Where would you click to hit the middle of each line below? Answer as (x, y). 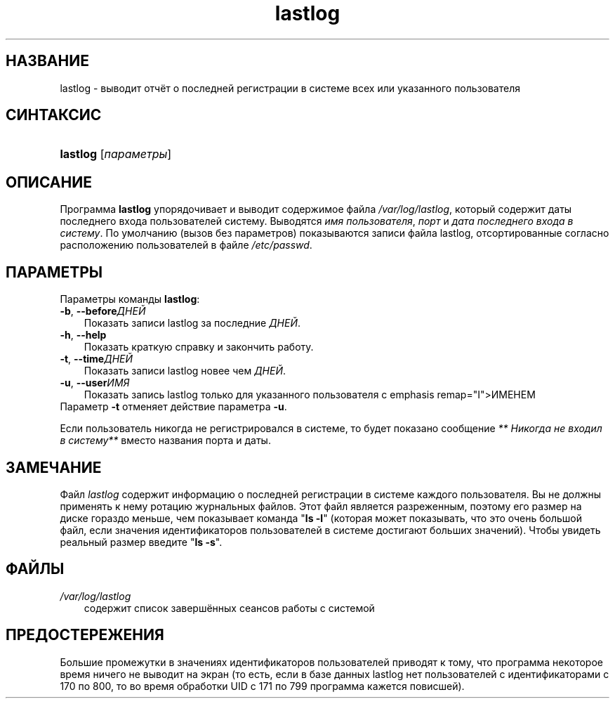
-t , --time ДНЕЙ (97, 359)
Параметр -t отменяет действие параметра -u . (173, 407)
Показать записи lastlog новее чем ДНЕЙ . (185, 371)
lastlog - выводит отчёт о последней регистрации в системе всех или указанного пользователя (290, 88)
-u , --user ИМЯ (95, 383)
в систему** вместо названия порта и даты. (165, 441)
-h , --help (83, 335)
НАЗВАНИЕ (47, 61)
